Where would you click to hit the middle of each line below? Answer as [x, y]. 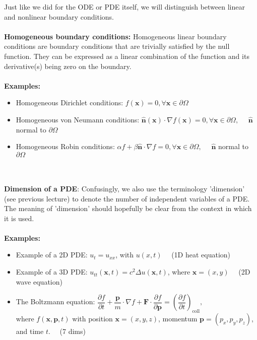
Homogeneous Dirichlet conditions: [70, 103]
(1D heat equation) [201, 255]
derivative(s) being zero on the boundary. [68, 66]
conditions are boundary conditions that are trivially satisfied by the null [117, 46]
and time [30, 331]
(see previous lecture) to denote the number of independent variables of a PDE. [127, 198]
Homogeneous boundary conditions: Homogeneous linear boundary [115, 36]
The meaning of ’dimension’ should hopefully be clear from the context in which [128, 208]
